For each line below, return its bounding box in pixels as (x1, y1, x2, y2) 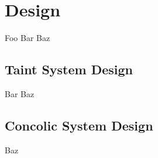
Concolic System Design (5, 116, 153, 134)
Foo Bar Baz (5, 32, 50, 44)
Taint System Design (5, 60, 133, 78)
